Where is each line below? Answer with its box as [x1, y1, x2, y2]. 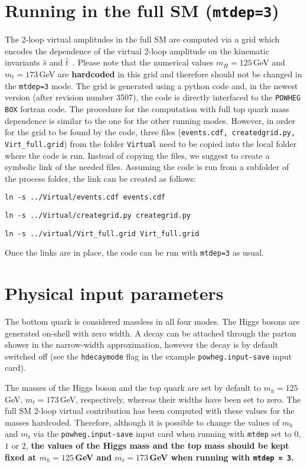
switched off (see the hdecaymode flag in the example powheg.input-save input [5, 350, 292, 362]
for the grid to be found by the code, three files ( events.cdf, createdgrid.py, [5, 126, 296, 138]
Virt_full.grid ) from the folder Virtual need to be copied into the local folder [5, 137, 297, 149]
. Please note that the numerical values [72, 56, 214, 68]
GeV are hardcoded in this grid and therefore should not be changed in [39, 68, 302, 80]
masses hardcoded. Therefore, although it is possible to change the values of [5, 416, 279, 428]
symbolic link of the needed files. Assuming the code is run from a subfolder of [5, 161, 289, 173]
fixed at [5, 450, 37, 463]
